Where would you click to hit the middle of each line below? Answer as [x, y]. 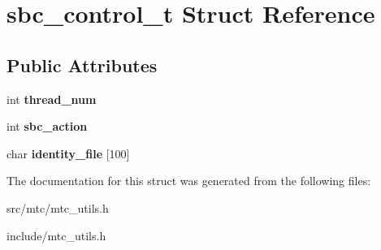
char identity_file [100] [68, 153]
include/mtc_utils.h [56, 235]
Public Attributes [82, 65]
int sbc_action [47, 126]
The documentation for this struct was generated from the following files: [189, 181]
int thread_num [52, 99]
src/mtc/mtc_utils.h [58, 207]
